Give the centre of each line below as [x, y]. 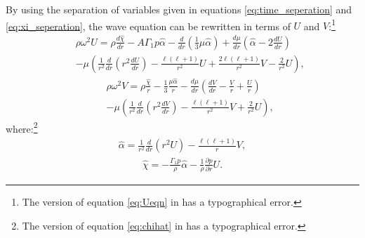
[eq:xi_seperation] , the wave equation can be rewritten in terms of [148, 26]
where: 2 [22, 127]
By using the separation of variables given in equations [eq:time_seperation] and [179, 9]
